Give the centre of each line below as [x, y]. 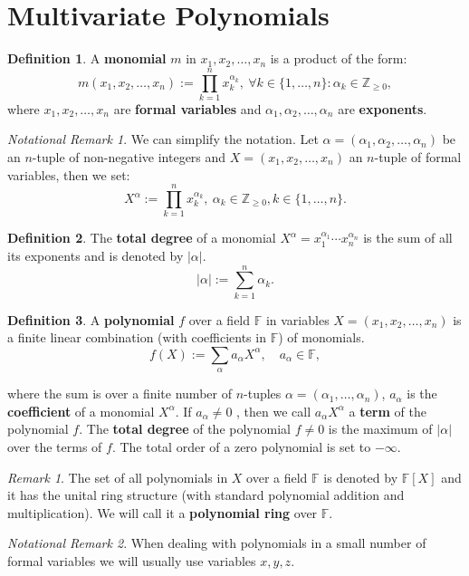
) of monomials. [321, 337]
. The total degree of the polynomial [185, 429]
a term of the [388, 411]
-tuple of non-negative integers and [129, 157]
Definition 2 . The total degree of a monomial [142, 238]
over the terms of [55, 447]
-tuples [263, 394]
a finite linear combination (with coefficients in [137, 337]
